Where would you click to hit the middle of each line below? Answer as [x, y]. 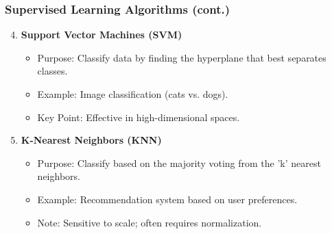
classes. [52, 71]
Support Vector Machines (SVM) [102, 35]
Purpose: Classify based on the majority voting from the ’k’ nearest [179, 162]
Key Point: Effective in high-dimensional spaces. [139, 117]
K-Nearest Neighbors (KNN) [91, 140]
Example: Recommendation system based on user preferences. [167, 199]
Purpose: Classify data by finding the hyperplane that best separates [182, 57]
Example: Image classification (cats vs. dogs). [133, 94]
